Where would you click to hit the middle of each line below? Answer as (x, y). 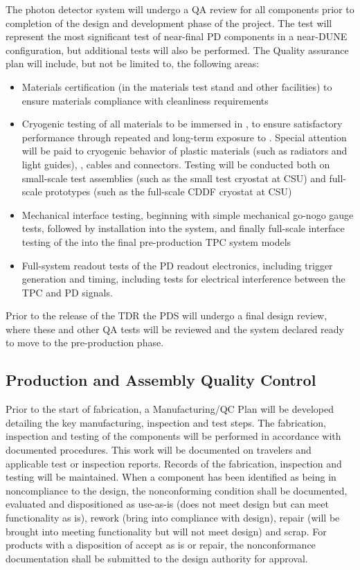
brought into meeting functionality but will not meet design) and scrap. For (166, 531)
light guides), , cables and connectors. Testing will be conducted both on (176, 164)
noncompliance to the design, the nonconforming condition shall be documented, (177, 490)
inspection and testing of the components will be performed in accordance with (173, 436)
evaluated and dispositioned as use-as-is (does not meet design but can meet (167, 504)
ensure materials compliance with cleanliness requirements (145, 100)
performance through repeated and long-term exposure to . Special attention (184, 137)
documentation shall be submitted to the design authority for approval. (157, 558)
